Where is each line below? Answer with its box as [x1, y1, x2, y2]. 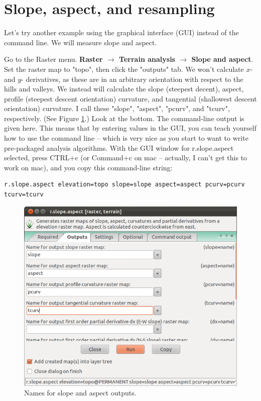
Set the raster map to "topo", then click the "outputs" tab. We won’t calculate [4, 63, 244, 74]
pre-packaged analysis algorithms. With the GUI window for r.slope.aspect [4, 142, 234, 153]
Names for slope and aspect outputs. [24, 387, 137, 398]
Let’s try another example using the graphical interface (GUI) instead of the [4, 27, 239, 38]
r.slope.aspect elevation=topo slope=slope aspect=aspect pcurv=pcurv [4, 181, 245, 188]
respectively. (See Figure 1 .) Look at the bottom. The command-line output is [4, 113, 244, 123]
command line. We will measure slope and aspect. [4, 37, 157, 47]
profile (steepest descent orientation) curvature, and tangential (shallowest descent [4, 93, 257, 104]
